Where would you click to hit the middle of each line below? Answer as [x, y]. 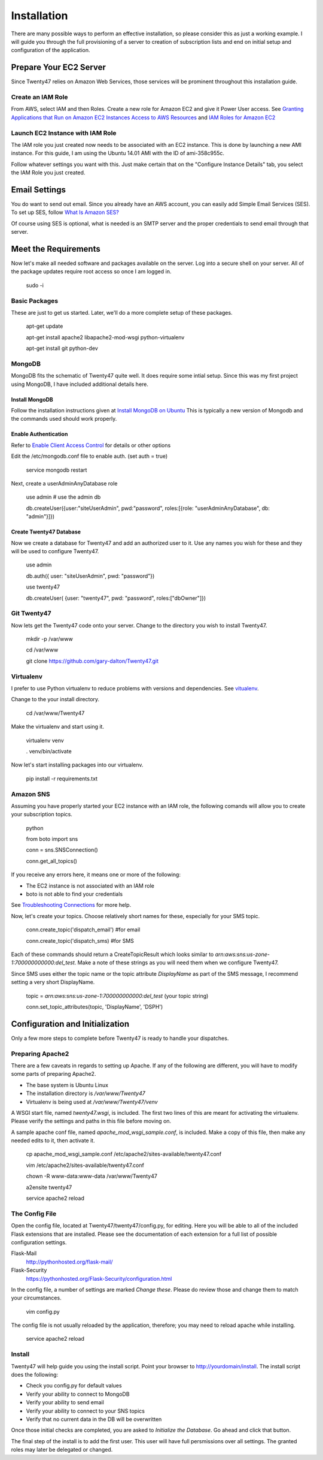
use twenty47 [43, 587]
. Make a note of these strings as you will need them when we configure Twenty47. [177, 963]
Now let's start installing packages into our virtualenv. [77, 765]
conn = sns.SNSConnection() [62, 850]
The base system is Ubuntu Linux [67, 1085]
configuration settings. [39, 1242]
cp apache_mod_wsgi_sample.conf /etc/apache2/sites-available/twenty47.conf [124, 1154]
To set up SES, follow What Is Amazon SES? [65, 212]
